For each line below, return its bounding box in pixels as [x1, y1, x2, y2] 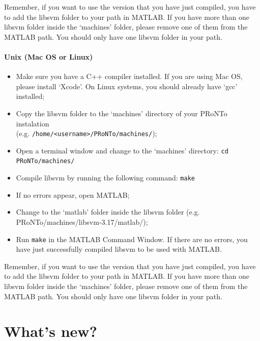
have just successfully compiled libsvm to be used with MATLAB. [16, 244, 222, 254]
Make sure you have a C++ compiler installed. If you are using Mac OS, [16, 71, 243, 82]
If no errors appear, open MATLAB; [16, 189, 130, 200]
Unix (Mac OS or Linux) [4, 51, 93, 62]
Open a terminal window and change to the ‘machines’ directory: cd [16, 145, 228, 155]
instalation [16, 118, 49, 128]
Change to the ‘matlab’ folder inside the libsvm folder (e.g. [16, 206, 200, 217]
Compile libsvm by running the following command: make [16, 172, 195, 183]
